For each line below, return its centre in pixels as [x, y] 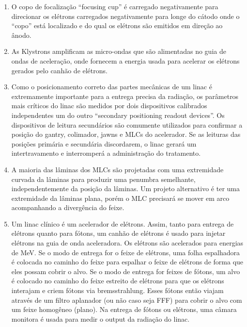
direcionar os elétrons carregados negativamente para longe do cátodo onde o [125, 16]
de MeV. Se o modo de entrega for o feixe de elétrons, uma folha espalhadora [126, 252]
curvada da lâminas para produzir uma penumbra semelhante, [103, 179]
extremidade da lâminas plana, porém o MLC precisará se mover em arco [120, 198]
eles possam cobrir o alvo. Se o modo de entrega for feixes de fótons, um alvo [126, 271]
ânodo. [21, 35]
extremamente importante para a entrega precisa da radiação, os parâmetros [125, 96]
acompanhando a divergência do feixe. [68, 207]
